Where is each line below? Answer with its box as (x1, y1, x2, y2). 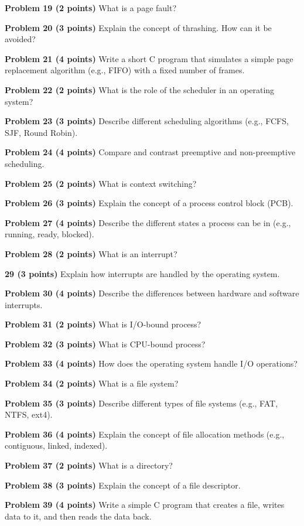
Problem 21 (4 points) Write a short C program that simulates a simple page (5, 52, 293, 64)
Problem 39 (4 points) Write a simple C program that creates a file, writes (5, 498, 285, 511)
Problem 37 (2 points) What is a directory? (5, 459, 173, 472)
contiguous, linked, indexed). (5, 439, 108, 452)
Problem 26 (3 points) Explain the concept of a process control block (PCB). (5, 197, 293, 209)
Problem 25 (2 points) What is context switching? (5, 177, 197, 189)
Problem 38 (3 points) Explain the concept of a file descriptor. (5, 479, 241, 491)
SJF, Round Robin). (5, 126, 78, 138)
